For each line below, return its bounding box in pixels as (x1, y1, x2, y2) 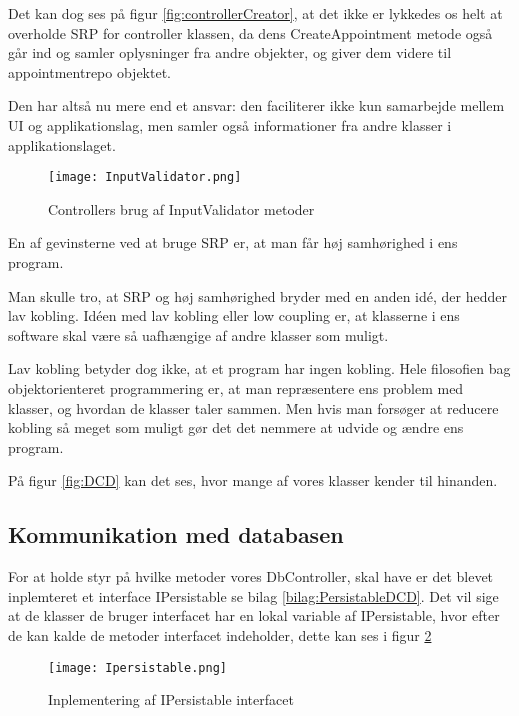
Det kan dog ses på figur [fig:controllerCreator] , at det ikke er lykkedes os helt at (8, 3, 503, 23)
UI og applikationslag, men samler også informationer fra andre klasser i (8, 114, 452, 135)
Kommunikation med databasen (8, 519, 344, 550)
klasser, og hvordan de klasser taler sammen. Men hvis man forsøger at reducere (8, 397, 499, 418)
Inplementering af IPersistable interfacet (48, 689, 294, 710)
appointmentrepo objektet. (8, 61, 172, 82)
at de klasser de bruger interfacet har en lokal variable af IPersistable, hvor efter (8, 605, 500, 626)
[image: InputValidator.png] (48, 170, 242, 185)
